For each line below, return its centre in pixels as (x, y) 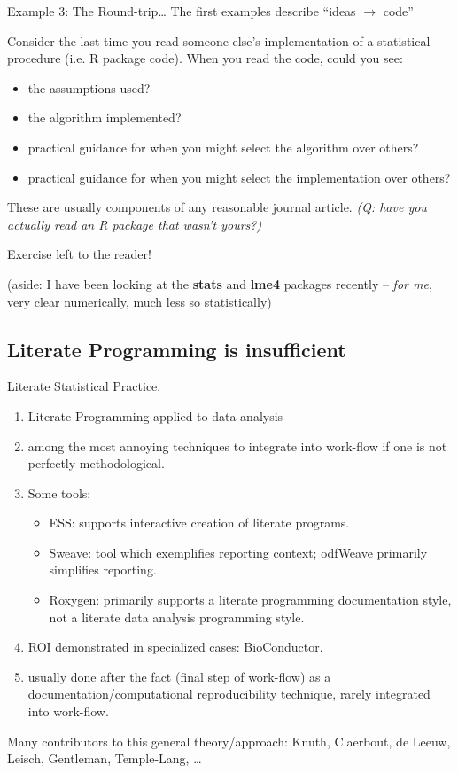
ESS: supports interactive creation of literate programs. (199, 523)
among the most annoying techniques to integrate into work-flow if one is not (237, 445)
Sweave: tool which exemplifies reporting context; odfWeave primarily (238, 552)
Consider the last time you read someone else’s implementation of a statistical (219, 40)
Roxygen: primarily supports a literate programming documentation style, (250, 600)
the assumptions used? (89, 87)
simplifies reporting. (103, 570)
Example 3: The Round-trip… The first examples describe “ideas (182, 11)
